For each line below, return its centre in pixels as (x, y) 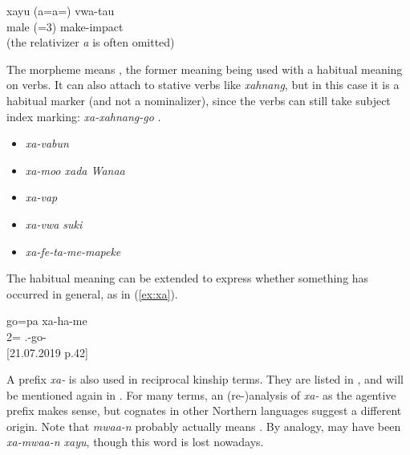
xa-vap (41, 197)
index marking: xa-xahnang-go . (84, 116)
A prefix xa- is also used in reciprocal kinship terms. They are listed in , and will (205, 379)
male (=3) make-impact (65, 26)
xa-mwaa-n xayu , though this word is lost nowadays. (135, 442)
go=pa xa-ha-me (47, 321)
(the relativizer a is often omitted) (91, 42)
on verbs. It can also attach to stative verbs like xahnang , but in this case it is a (203, 85)
